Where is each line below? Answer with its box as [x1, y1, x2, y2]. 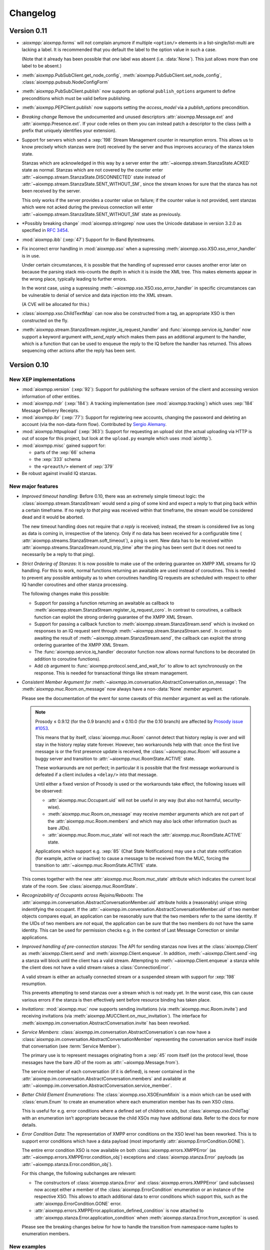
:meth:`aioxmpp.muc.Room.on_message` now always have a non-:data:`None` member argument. [21, 686, 223, 692]
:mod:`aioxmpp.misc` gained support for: [21, 442, 106, 448]
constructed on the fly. [21, 317, 68, 323]
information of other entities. [21, 393, 81, 399]
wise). [47, 804, 60, 810]
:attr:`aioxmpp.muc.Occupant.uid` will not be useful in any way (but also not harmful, [47, 797, 222, 803]
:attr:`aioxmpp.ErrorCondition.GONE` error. [34, 1200, 122, 1206]
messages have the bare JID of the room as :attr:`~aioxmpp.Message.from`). [21, 1059, 180, 1065]
